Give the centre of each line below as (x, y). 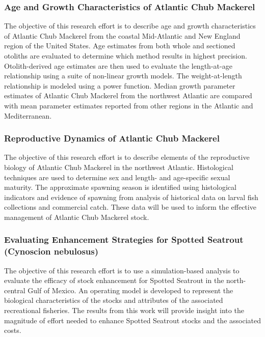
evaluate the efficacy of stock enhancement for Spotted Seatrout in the (114, 280)
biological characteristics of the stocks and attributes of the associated (114, 300)
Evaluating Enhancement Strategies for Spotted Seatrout (124, 240)
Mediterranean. (28, 115)
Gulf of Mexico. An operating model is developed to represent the (130, 290)
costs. (13, 330)
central (15, 290)
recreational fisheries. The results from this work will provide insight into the (124, 310)
